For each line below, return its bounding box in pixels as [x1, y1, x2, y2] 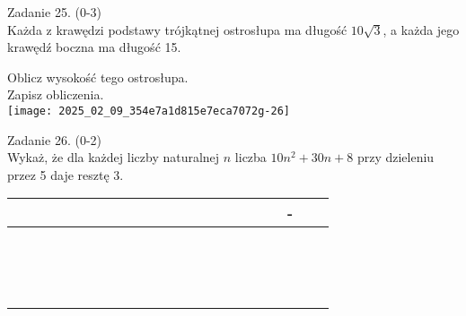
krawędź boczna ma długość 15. [7, 38, 181, 56]
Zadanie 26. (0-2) [7, 130, 101, 149]
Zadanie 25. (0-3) [7, 3, 101, 21]
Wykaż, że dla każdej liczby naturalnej [7, 148, 220, 167]
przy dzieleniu [356, 148, 435, 167]
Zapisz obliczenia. [7, 85, 104, 104]
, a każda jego [382, 20, 460, 38]
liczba [234, 148, 267, 167]
